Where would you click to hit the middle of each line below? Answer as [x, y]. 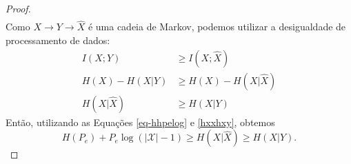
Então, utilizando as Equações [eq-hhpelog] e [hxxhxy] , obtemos [140, 122]
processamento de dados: [58, 40]
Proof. [18, 8]
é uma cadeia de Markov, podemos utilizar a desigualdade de [217, 27]
